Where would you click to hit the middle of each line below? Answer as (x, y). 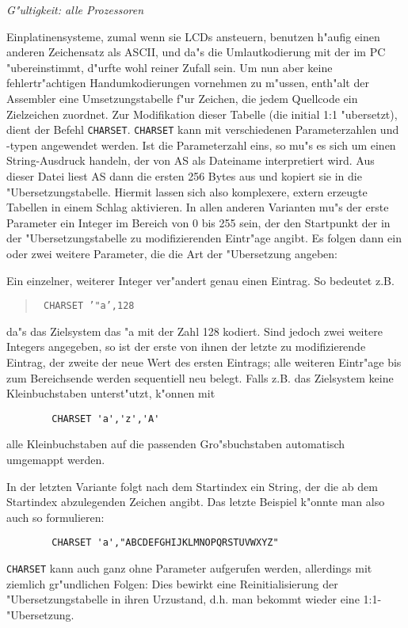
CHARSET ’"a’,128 (89, 306)
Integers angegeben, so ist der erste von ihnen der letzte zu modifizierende (186, 346)
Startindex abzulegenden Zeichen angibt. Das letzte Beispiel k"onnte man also (196, 502)
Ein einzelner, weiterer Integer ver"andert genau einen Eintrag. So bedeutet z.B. (200, 280)
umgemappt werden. (56, 460)
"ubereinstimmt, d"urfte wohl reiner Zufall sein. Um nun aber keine (170, 67)
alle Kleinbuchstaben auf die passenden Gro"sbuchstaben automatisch (176, 444)
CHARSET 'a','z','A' (106, 419)
